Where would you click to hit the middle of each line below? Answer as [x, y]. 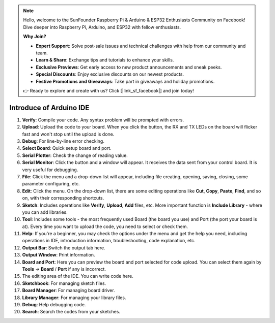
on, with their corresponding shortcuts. [63, 198]
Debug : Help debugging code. [54, 304]
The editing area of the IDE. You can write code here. [78, 276]
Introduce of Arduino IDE [49, 107]
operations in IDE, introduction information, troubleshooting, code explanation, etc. [109, 241]
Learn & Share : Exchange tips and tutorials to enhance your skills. [105, 60]
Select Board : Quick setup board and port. [67, 148]
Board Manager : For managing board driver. [68, 290]
